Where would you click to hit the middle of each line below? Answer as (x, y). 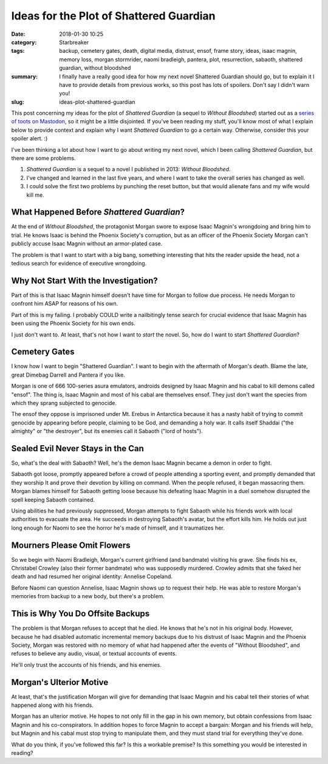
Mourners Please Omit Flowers (71, 545)
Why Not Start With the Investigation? (84, 280)
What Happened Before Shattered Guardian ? (98, 212)
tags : (18, 51)
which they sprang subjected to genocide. (64, 403)
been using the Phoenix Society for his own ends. (73, 323)
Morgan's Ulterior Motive (60, 682)
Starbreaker (74, 42)
